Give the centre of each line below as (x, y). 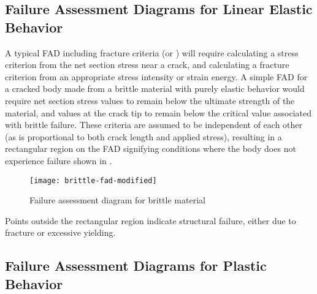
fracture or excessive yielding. (60, 232)
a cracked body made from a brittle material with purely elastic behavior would (155, 89)
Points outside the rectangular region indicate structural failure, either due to (151, 220)
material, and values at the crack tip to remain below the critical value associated (158, 112)
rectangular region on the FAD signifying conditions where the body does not (151, 149)
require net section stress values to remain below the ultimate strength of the (150, 100)
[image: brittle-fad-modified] (93, 180)
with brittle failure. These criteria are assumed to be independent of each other (154, 125)
